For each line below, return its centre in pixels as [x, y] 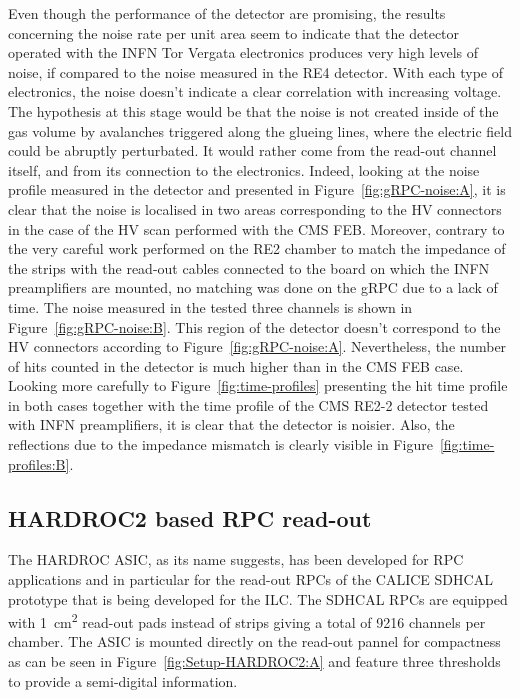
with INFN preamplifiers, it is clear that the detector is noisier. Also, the [231, 424]
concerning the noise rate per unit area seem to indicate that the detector [234, 32]
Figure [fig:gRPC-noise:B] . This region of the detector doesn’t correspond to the [254, 326]
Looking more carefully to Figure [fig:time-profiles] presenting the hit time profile [258, 385]
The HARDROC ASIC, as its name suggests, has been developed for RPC [236, 559]
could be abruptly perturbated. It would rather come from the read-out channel [252, 150]
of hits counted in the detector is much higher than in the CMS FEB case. [236, 365]
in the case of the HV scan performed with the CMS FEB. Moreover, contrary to [256, 228]
